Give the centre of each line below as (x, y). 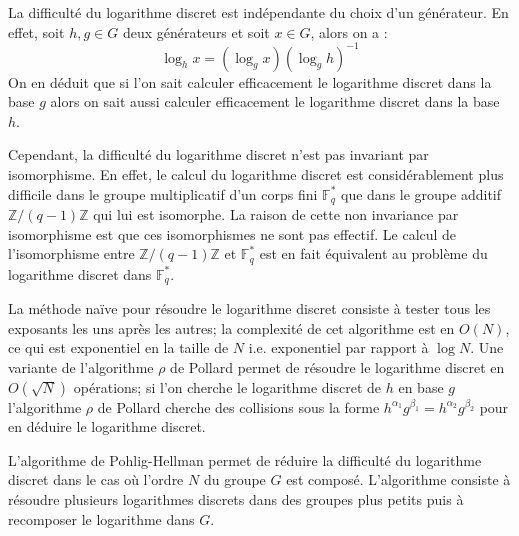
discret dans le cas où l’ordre (96, 479)
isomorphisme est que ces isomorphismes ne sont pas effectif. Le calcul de (232, 233)
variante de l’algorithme (81, 366)
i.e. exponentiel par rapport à (338, 347)
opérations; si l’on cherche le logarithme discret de (227, 386)
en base (421, 386)
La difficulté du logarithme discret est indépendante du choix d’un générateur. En (258, 12)
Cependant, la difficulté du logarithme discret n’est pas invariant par (218, 154)
